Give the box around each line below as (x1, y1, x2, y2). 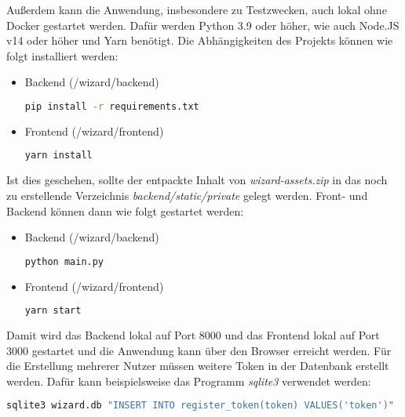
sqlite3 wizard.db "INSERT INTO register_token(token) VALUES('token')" (6, 400, 394, 412)
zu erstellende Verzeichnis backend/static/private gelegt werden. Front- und (6, 187, 368, 203)
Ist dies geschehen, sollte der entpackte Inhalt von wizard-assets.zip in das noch (6, 172, 388, 188)
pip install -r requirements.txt (24, 100, 199, 112)
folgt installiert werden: (6, 47, 119, 63)
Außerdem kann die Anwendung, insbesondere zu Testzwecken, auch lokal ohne (6, 2, 387, 17)
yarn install (24, 150, 93, 161)
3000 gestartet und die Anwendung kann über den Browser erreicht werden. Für (6, 342, 392, 358)
